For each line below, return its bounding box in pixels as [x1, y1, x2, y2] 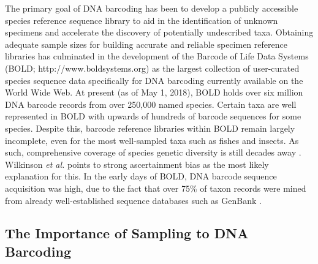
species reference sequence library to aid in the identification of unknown [5, 13, 278, 26]
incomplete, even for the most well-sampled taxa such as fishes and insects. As [5, 134, 299, 146]
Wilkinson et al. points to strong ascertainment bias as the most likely [5, 157, 269, 170]
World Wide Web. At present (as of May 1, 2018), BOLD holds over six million [5, 86, 303, 99]
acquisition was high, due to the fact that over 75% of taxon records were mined [5, 181, 306, 194]
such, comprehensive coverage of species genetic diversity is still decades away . [5, 146, 301, 159]
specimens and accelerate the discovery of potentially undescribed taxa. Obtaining [5, 26, 314, 39]
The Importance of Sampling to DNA [5, 224, 249, 243]
